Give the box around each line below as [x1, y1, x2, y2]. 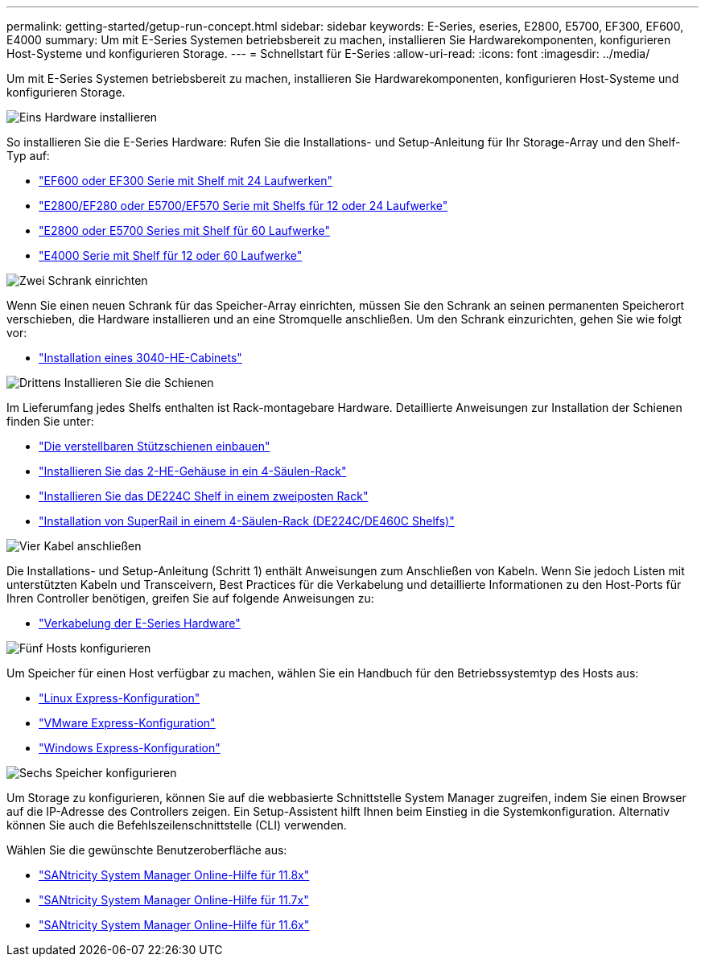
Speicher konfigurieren [55, 766, 177, 780]
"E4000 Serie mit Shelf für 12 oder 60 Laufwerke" [39, 249, 303, 262]
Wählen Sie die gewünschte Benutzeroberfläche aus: [6, 843, 287, 857]
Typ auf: [6, 149, 50, 163]
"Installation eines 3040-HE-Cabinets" [39, 351, 242, 364]
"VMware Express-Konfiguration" [39, 716, 216, 730]
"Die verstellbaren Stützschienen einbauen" [39, 439, 270, 453]
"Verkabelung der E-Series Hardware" [39, 616, 241, 630]
